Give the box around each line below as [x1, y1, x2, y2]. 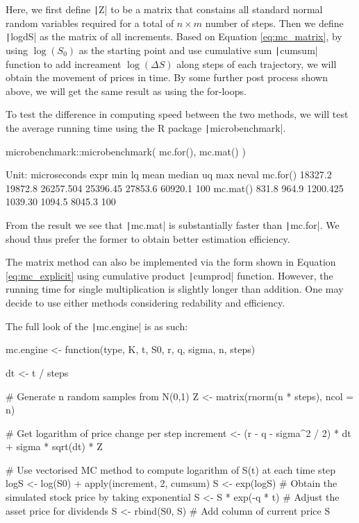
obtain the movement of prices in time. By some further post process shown [6, 70, 328, 85]
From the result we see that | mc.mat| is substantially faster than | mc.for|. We [6, 217, 340, 232]
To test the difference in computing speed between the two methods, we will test [6, 107, 349, 121]
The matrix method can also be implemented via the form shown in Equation [6, 255, 336, 269]
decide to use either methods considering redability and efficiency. [6, 295, 285, 310]
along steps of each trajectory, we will [176, 56, 337, 71]
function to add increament [6, 56, 122, 71]
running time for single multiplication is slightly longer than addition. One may [6, 282, 344, 296]
